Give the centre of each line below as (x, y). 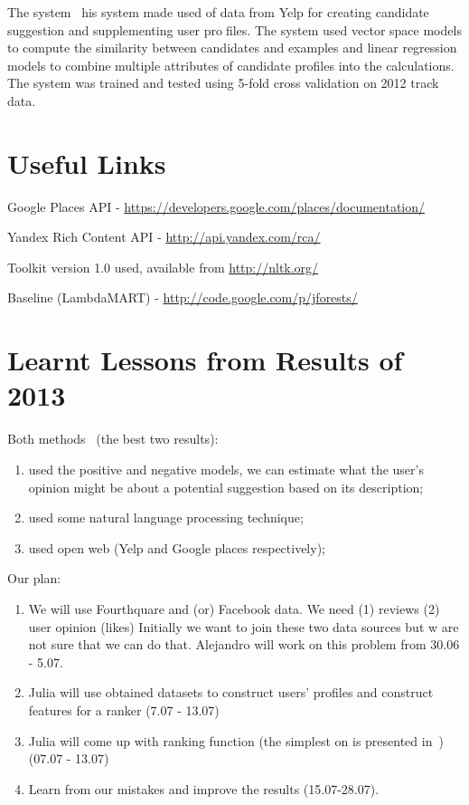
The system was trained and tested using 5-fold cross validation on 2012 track (223, 83)
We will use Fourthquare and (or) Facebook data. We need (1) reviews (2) (234, 608)
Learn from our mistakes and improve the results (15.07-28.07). (204, 788)
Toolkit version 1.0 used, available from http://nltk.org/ (163, 267)
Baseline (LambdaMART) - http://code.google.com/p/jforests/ (183, 297)
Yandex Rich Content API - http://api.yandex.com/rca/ (164, 237)
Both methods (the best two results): (113, 439)
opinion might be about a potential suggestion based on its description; (226, 487)
